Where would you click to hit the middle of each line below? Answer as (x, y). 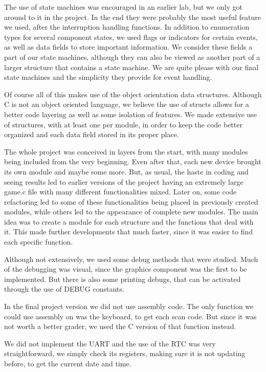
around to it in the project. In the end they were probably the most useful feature (133, 17)
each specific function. (39, 242)
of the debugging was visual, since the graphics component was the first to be (126, 269)
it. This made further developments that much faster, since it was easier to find (128, 232)
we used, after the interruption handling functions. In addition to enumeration (127, 27)
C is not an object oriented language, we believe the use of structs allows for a (127, 104)
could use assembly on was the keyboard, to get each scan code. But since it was (130, 316)
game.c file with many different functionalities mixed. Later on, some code (120, 192)
